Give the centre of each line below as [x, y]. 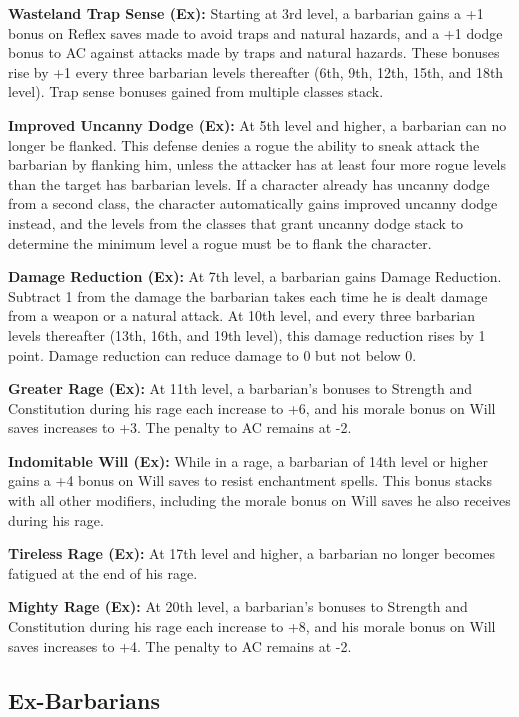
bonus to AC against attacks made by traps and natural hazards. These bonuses [254, 52]
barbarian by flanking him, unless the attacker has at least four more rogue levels [257, 164]
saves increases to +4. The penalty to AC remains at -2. [180, 645]
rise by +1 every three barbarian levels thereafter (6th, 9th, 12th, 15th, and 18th [256, 71]
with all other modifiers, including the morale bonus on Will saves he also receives [259, 500]
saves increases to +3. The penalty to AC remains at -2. [180, 427]
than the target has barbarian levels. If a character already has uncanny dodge [249, 183]
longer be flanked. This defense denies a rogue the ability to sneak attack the [244, 144]
